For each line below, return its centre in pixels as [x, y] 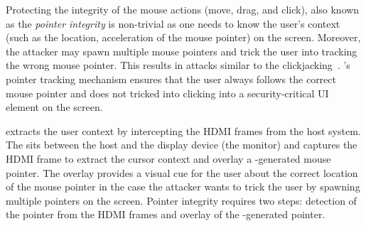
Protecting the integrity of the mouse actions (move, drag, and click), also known [183, 9]
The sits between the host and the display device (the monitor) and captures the [182, 145]
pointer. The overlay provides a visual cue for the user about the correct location [182, 172]
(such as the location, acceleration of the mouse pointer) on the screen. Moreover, [183, 37]
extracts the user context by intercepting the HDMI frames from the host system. [183, 130]
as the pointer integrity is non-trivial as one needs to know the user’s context [173, 23]
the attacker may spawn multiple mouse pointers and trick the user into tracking [182, 51]
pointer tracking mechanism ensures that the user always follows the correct [171, 79]
